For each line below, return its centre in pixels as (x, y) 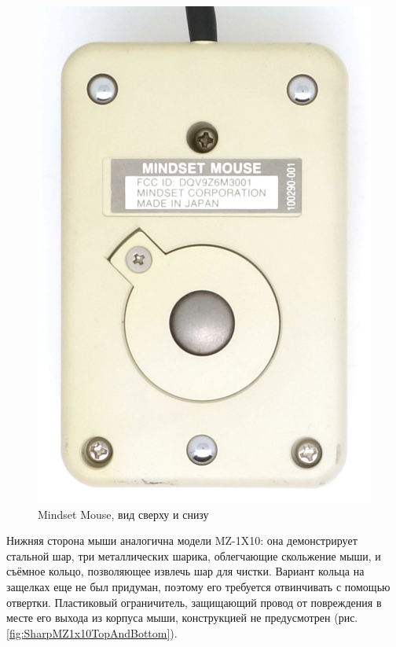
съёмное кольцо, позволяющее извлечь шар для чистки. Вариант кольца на (185, 571)
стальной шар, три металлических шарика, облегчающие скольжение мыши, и (194, 555)
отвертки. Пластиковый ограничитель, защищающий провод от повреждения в (194, 602)
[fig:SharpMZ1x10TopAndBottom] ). (92, 632)
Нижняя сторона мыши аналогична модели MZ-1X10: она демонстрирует (182, 540)
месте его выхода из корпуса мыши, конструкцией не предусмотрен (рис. (182, 618)
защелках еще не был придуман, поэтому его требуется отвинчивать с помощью (198, 586)
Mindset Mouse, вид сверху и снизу (123, 514)
